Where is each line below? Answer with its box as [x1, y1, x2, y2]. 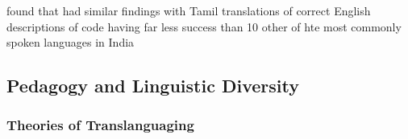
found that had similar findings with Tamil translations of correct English [6, 2, 371, 18]
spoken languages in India [6, 34, 135, 51]
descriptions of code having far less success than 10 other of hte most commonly [6, 18, 402, 35]
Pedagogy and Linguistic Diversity [6, 73, 299, 98]
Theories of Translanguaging [6, 115, 194, 135]
